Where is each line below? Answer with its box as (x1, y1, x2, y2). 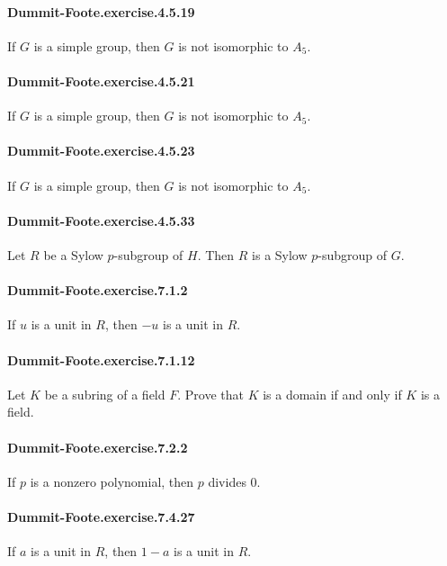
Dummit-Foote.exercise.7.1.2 (7, 281, 188, 300)
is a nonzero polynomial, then (30, 472, 194, 490)
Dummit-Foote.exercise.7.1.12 (7, 350, 195, 369)
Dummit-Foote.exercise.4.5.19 (7, 2, 195, 21)
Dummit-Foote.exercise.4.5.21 (7, 71, 195, 90)
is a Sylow (252, 245, 308, 264)
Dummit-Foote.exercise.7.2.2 (7, 437, 188, 456)
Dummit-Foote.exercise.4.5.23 (7, 141, 195, 160)
